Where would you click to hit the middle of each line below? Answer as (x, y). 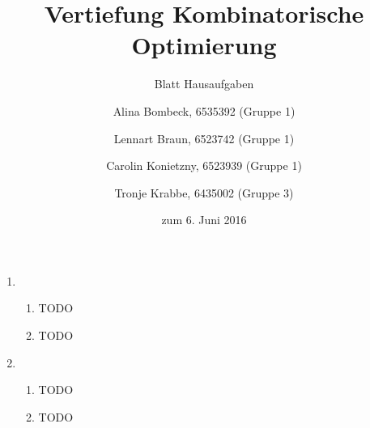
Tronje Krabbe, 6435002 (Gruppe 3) (204, 192)
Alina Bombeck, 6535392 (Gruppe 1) (204, 110)
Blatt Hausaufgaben (204, 84)
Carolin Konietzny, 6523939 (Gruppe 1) (204, 165)
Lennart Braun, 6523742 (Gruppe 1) (204, 138)
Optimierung (204, 45)
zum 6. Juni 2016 (204, 220)
